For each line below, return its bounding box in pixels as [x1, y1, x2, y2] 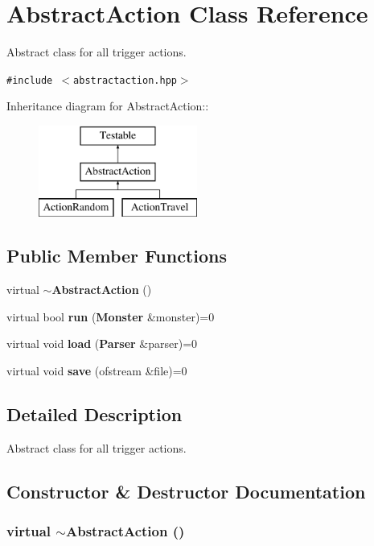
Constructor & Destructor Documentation [6, 478, 366, 503]
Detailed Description [6, 401, 183, 426]
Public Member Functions [6, 243, 227, 268]
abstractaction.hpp [73, 74, 177, 86]
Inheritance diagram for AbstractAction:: [6, 97, 209, 114]
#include [6, 74, 53, 86]
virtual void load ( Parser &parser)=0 [6, 335, 198, 352]
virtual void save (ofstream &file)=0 [6, 362, 187, 378]
